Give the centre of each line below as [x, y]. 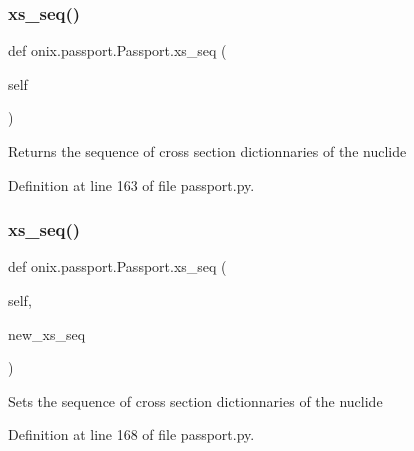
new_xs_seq [47, 333]
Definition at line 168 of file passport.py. [131, 434]
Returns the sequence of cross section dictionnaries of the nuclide [207, 151]
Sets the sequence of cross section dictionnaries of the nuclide [195, 400]
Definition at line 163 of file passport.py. [131, 184]
